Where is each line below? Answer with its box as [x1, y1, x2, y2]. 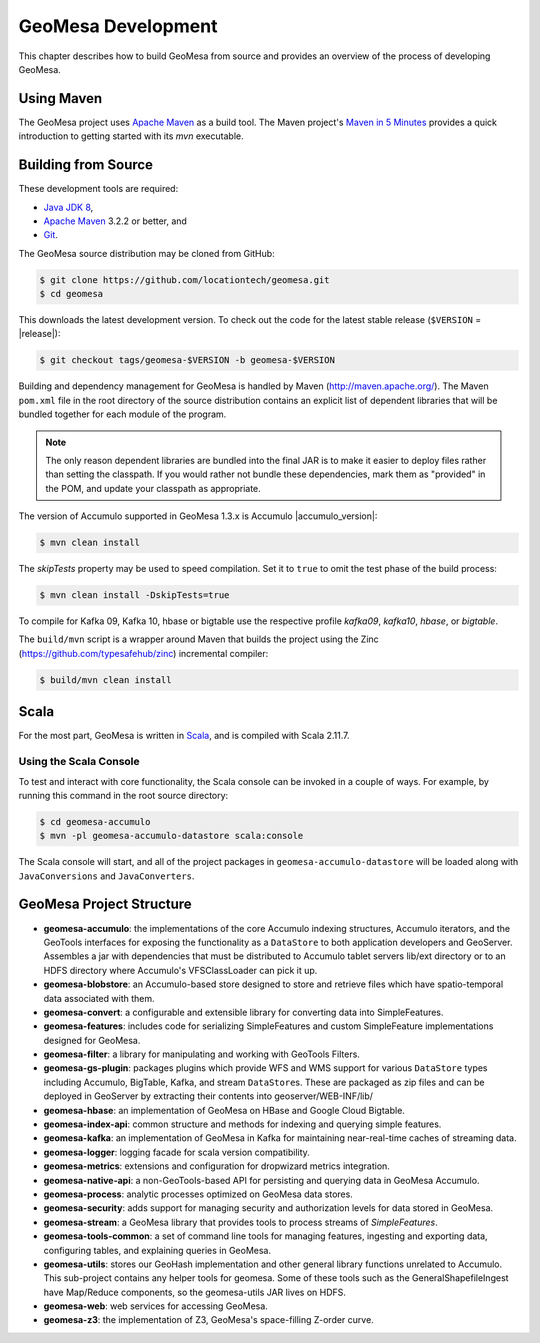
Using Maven [18, 90, 103, 107]
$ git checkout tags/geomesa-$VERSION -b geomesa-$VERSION [39, 355, 335, 366]
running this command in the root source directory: [18, 789, 229, 801]
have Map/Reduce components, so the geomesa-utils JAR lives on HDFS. [43, 1286, 347, 1298]
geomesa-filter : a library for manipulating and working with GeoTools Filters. [43, 1048, 360, 1060]
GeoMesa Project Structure [18, 896, 192, 913]
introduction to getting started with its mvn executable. [18, 130, 244, 142]
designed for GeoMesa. [43, 1034, 141, 1046]
